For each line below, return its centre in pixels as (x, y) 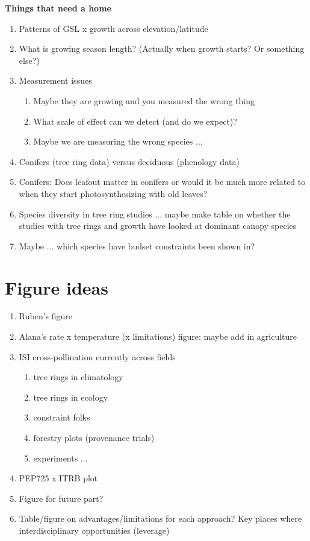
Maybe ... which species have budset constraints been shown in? (137, 245)
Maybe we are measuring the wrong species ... (118, 141)
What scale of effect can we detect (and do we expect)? (135, 121)
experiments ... (60, 458)
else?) (29, 60)
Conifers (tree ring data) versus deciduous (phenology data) (129, 161)
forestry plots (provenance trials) (94, 437)
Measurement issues (55, 80)
